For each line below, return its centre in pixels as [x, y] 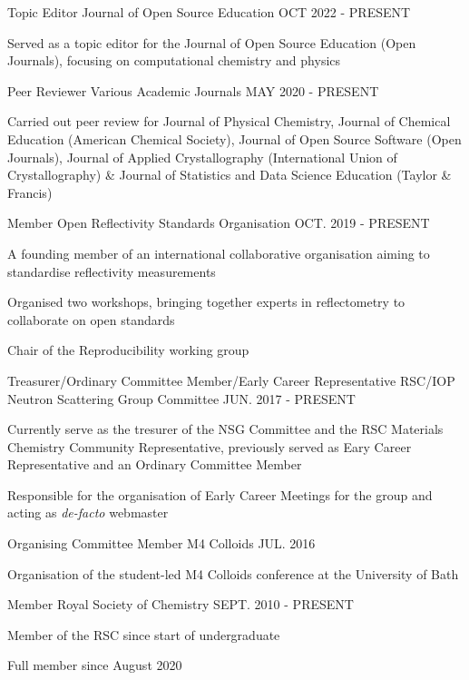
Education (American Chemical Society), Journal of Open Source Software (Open [234, 138]
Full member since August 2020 [95, 665]
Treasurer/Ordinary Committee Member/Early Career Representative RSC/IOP [231, 380]
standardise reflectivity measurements [112, 271]
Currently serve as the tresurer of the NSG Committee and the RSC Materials [225, 429]
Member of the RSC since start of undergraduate [144, 634]
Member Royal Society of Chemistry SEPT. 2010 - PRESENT [181, 604]
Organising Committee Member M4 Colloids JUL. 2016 [161, 543]
